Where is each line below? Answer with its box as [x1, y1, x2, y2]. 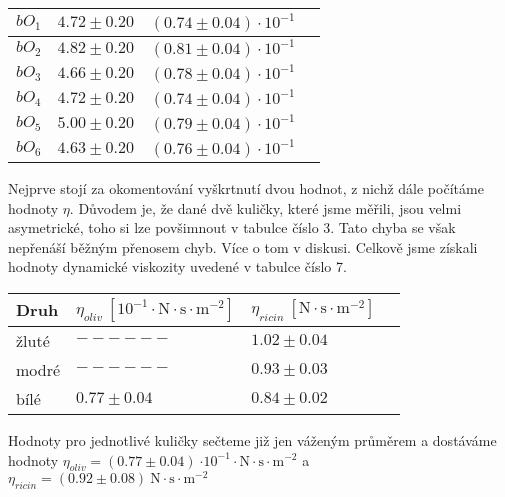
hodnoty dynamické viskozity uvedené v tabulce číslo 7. [8, 256, 347, 277]
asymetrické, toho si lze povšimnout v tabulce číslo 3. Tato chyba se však [8, 217, 456, 238]
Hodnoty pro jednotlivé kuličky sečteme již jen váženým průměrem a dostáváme [8, 429, 497, 450]
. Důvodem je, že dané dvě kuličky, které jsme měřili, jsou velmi [69, 197, 462, 218]
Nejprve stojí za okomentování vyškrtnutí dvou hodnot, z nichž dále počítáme [8, 178, 484, 198]
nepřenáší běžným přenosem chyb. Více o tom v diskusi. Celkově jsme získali [8, 236, 478, 257]
